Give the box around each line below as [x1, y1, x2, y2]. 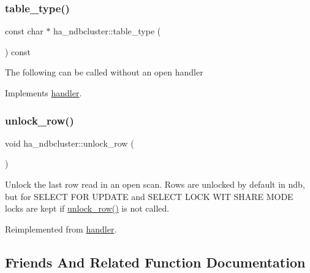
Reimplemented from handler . [5, 222, 117, 235]
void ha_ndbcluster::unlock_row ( [5, 136, 134, 149]
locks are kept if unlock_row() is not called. [5, 202, 170, 215]
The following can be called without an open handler [5, 66, 203, 79]
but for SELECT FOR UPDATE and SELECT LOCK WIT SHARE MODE [5, 190, 293, 202]
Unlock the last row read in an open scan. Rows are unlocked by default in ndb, [5, 178, 305, 190]
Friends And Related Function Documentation [5, 252, 306, 271]
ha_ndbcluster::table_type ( [53, 25, 161, 37]
